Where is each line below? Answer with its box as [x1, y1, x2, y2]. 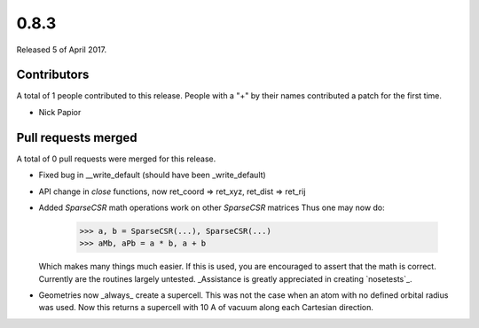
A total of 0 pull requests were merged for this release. [16, 153, 216, 164]
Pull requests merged [16, 129, 137, 145]
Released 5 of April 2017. [16, 44, 106, 55]
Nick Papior [38, 106, 82, 117]
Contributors [16, 67, 90, 82]
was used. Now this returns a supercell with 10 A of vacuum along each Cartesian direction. [38, 302, 374, 313]
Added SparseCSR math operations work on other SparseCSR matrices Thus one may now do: [38, 202, 385, 213]
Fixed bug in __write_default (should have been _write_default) [38, 169, 266, 181]
